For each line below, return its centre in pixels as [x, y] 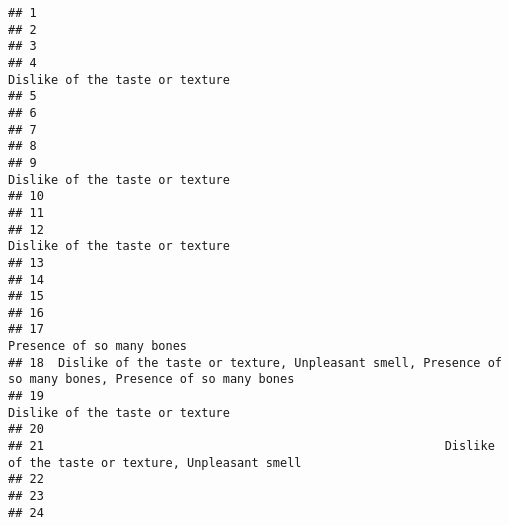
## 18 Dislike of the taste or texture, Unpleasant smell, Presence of [255, 362]
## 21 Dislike [251, 446]
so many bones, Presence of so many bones [151, 379]
